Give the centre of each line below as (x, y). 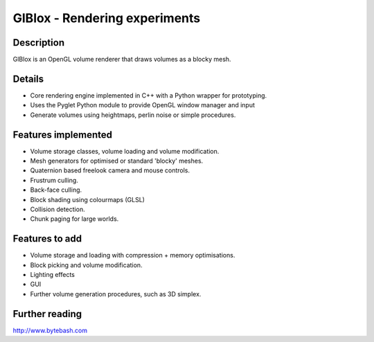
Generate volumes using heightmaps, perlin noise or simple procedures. (133, 115)
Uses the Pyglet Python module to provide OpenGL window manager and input (143, 105)
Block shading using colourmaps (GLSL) (88, 199)
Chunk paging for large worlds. (74, 219)
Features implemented (62, 135)
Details (28, 79)
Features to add (47, 239)
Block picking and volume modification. (86, 265)
